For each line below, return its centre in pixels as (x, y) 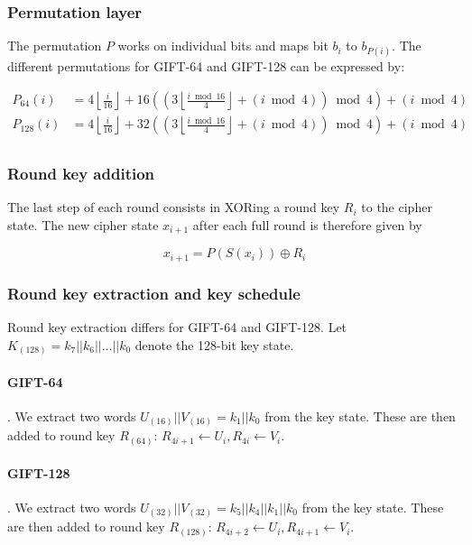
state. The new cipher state (83, 224)
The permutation (55, 46)
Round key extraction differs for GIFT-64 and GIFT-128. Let (177, 327)
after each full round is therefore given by (307, 224)
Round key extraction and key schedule (154, 293)
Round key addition (81, 174)
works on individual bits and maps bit (223, 46)
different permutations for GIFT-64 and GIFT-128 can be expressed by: (206, 66)
